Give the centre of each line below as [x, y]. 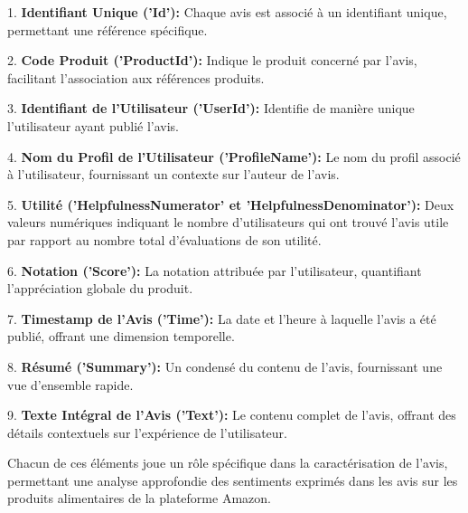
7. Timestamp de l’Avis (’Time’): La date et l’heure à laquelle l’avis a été [222, 318]
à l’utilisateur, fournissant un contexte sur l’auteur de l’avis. [173, 174]
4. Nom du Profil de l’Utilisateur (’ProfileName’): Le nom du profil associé [234, 156]
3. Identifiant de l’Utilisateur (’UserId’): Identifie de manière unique [211, 108]
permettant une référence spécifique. [108, 29]
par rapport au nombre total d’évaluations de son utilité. [164, 239]
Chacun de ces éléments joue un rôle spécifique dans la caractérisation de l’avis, [228, 463]
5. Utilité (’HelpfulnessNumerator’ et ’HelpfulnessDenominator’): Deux [231, 204]
